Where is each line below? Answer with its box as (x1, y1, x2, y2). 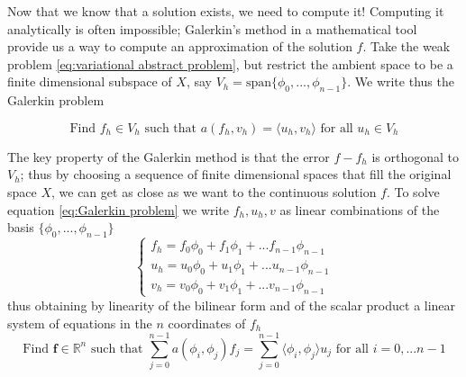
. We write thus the (347, 72, 454, 91)
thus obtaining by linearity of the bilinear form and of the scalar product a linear (7, 295, 456, 314)
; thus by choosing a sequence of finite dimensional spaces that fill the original (20, 165, 452, 184)
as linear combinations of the (279, 200, 440, 219)
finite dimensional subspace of (7, 72, 172, 91)
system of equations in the (7, 313, 152, 332)
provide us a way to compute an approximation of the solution (7, 37, 352, 56)
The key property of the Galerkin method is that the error (7, 147, 330, 166)
